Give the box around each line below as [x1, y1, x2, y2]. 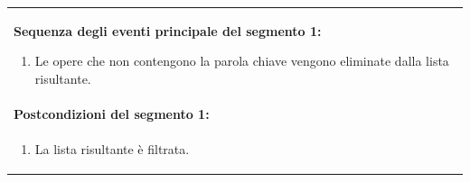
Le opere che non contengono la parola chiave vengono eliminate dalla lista [34, 51, 449, 70]
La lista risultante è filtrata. [34, 139, 190, 158]
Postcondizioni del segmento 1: [14, 104, 210, 123]
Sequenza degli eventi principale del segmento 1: [14, 21, 322, 40]
